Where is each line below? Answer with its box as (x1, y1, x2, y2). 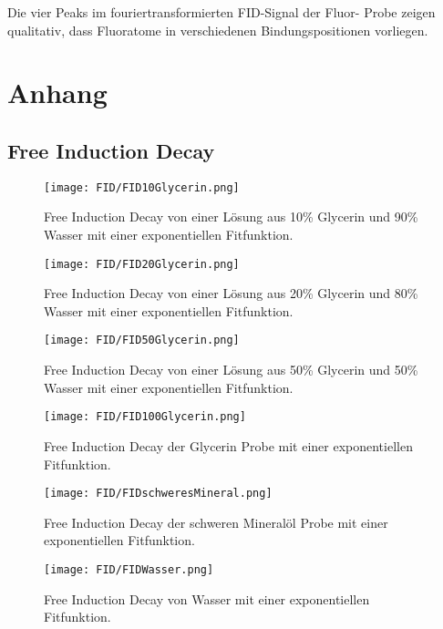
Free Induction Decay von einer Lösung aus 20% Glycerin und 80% (44, 284, 418, 303)
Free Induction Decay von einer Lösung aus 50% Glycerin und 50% (44, 360, 418, 379)
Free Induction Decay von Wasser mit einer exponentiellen (44, 589, 370, 608)
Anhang (7, 74, 108, 111)
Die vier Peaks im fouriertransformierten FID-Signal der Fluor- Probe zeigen (7, 3, 436, 21)
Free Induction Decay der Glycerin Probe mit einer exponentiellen (44, 436, 413, 455)
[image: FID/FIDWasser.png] (44, 562, 214, 576)
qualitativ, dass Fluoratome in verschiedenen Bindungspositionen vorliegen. (7, 20, 428, 39)
